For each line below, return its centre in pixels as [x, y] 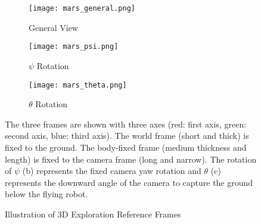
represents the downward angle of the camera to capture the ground [129, 182]
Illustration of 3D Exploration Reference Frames [93, 214]
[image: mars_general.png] [82, 8]
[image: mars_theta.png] [78, 85]
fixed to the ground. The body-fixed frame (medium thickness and [126, 147]
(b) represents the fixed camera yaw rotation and [112, 171]
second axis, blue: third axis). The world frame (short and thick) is [127, 136]
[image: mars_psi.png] [74, 47]
